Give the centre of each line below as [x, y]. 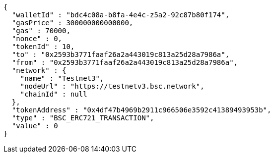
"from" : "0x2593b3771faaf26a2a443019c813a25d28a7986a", [125, 62]
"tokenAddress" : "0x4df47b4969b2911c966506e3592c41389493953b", [141, 110]
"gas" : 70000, [41, 31]
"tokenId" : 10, [43, 47]
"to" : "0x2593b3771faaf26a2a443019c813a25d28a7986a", [121, 54]
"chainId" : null [54, 94]
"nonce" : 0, [37, 39]
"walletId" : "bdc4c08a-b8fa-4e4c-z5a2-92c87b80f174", [121, 15]
